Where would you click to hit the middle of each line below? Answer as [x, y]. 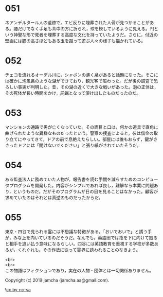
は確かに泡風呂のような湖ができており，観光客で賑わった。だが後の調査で [80, 81]
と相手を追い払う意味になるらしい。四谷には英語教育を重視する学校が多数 [80, 244]
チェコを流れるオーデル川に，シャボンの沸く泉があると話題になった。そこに [82, 75]
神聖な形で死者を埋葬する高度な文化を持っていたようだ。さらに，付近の [86, 35]
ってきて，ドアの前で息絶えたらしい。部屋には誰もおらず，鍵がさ [92, 139]
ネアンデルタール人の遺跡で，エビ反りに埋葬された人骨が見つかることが [77, 22]
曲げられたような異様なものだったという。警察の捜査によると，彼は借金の [80, 133]
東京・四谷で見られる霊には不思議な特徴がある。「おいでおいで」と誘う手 [79, 231]
